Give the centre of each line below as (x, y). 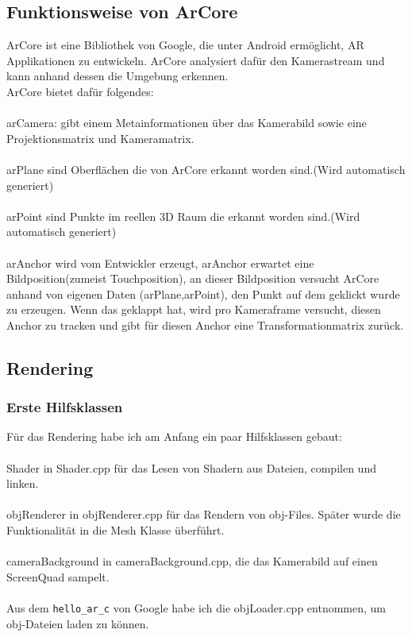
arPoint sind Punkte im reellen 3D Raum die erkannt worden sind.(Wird (183, 216)
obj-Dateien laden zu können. (78, 623)
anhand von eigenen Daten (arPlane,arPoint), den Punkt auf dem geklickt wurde (203, 293)
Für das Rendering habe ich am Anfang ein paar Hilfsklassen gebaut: (174, 436)
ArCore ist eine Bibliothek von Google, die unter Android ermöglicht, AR (185, 45)
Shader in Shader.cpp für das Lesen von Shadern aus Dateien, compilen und (191, 467)
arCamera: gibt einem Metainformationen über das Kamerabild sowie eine (187, 123)
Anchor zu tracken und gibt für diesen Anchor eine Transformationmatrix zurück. (205, 324)
